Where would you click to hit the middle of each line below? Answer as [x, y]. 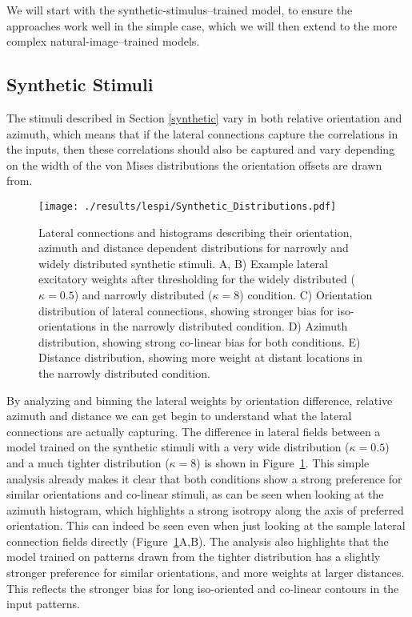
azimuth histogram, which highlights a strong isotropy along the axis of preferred [205, 509]
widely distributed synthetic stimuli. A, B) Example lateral [183, 263]
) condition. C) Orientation [306, 294]
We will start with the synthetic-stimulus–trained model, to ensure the [180, 10]
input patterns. [43, 604]
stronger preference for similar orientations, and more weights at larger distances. [206, 573]
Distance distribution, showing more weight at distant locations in [201, 357]
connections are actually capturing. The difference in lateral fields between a [194, 431]
